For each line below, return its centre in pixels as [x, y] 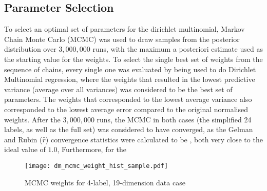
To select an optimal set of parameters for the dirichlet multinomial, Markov [125, 29]
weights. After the [32, 119]
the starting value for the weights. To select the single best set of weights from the [133, 59]
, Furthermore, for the [92, 149]
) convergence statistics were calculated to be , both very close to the [154, 139]
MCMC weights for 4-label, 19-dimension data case [105, 182]
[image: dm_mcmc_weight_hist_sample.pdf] [97, 166]
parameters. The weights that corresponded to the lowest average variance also [128, 99]
